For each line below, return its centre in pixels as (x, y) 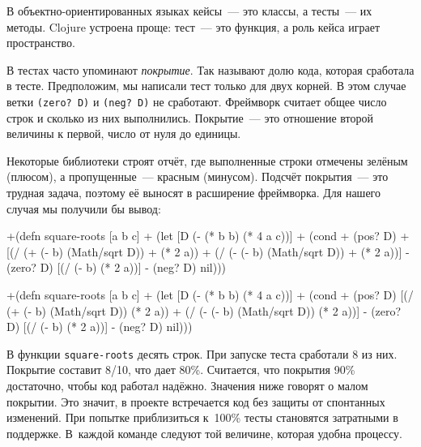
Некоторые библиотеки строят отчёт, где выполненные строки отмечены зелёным (207, 160)
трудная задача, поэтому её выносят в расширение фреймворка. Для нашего (194, 192)
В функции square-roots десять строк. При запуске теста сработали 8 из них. (202, 353)
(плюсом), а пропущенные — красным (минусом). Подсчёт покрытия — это (198, 176)
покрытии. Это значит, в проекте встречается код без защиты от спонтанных (196, 401)
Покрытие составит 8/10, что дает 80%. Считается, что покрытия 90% (181, 370)
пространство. (41, 43)
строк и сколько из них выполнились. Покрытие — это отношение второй (190, 117)
